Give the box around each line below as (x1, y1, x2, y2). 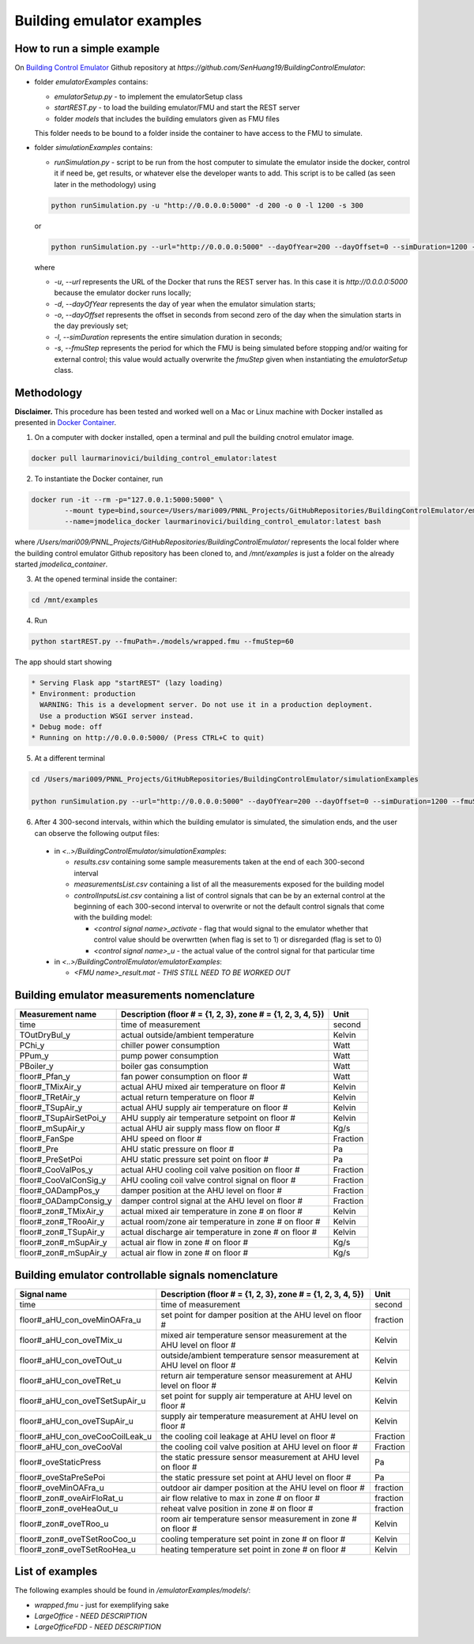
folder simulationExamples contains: (34, 143, 153, 152)
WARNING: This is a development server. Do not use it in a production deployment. (39, 700, 373, 709)
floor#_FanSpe (19, 1134, 74, 1145)
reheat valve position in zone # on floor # (160, 1503, 314, 1514)
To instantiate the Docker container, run (34, 474, 164, 483)
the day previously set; (54, 321, 129, 331)
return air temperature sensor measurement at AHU (160, 1370, 353, 1381)
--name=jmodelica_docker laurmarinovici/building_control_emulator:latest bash (64, 517, 382, 526)
